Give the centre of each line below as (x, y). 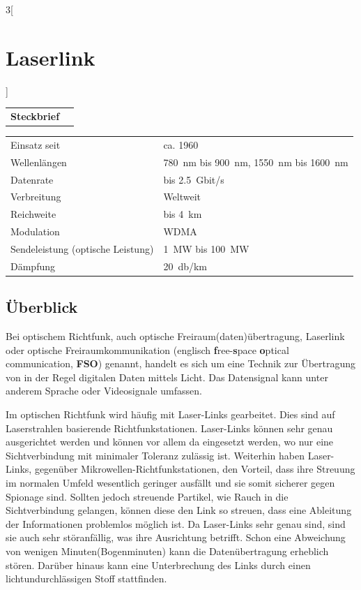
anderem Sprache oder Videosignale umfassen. (104, 391)
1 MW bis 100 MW (206, 248)
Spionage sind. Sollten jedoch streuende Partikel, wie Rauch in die (147, 496)
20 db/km (185, 266)
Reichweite (33, 214)
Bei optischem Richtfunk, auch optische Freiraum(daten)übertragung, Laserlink (175, 336)
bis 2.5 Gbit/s (194, 179)
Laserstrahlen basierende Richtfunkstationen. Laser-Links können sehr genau (169, 428)
